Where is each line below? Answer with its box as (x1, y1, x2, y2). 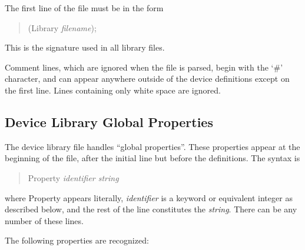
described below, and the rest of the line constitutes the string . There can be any (5, 203, 297, 215)
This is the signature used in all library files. (5, 41, 165, 54)
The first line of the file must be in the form (5, 2, 164, 14)
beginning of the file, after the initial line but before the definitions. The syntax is (5, 152, 300, 164)
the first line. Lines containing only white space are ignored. (5, 84, 221, 96)
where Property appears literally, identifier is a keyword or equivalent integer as (5, 191, 293, 204)
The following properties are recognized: (5, 234, 149, 246)
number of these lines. (5, 214, 84, 226)
